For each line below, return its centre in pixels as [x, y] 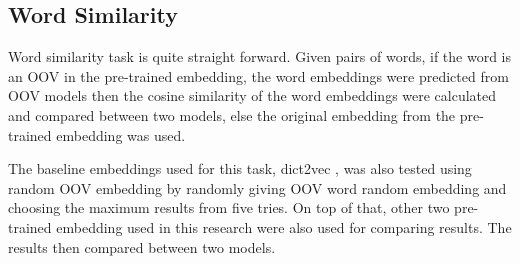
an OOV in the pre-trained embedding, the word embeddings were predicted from [258, 75]
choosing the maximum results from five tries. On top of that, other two [229, 207]
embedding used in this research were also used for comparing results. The [284, 226]
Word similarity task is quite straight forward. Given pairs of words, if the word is [260, 56]
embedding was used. [121, 134]
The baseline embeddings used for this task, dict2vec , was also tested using [240, 168]
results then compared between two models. [142, 246]
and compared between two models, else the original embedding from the [232, 114]
